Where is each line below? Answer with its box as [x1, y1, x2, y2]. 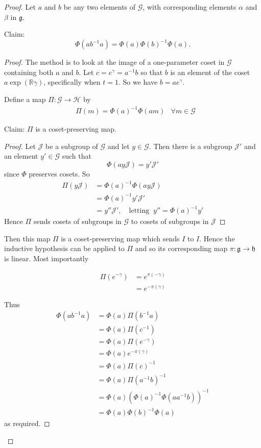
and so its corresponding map [135, 243, 228, 254]
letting [129, 207, 150, 215]
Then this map [4, 233, 51, 243]
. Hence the [199, 233, 235, 243]
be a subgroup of [45, 140, 98, 151]
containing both [4, 66, 54, 77]
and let [107, 140, 130, 151]
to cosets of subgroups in [131, 216, 209, 227]
